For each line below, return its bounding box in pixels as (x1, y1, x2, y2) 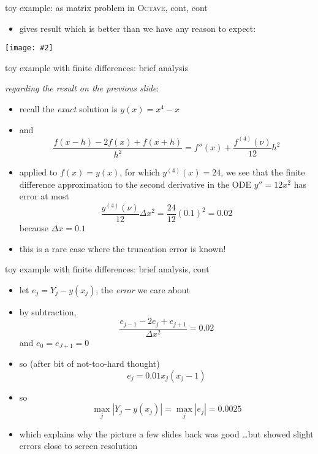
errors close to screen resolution (19, 439, 138, 452)
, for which (119, 166, 160, 179)
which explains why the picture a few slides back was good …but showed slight (19, 427, 314, 440)
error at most (19, 190, 69, 202)
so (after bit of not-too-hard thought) (19, 357, 160, 370)
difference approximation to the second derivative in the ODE (19, 177, 251, 190)
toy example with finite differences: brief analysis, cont (5, 263, 210, 275)
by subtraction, (19, 305, 77, 318)
